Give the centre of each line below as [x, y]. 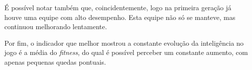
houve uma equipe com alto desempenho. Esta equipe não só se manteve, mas [120, 17]
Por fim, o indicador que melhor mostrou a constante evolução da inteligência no [124, 43]
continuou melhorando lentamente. [56, 26]
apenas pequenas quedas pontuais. [55, 61]
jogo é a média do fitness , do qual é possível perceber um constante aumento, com [126, 52]
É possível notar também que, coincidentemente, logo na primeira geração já [118, 7]
